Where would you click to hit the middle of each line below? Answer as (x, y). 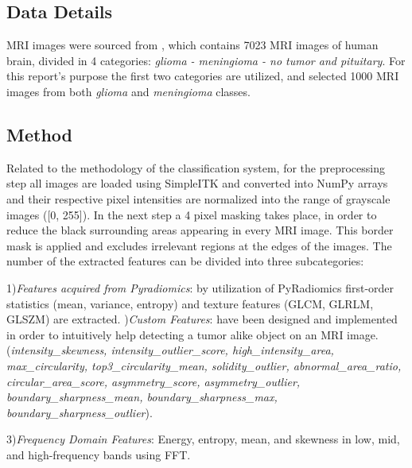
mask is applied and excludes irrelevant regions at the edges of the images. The (199, 245)
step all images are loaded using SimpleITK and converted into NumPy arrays (197, 183)
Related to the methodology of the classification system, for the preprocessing (196, 167)
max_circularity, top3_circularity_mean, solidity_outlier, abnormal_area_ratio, (204, 365)
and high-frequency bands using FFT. (99, 454)
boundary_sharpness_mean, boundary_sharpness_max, (142, 397)
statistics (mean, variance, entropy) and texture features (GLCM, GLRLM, (190, 303)
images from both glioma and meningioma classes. (128, 91)
